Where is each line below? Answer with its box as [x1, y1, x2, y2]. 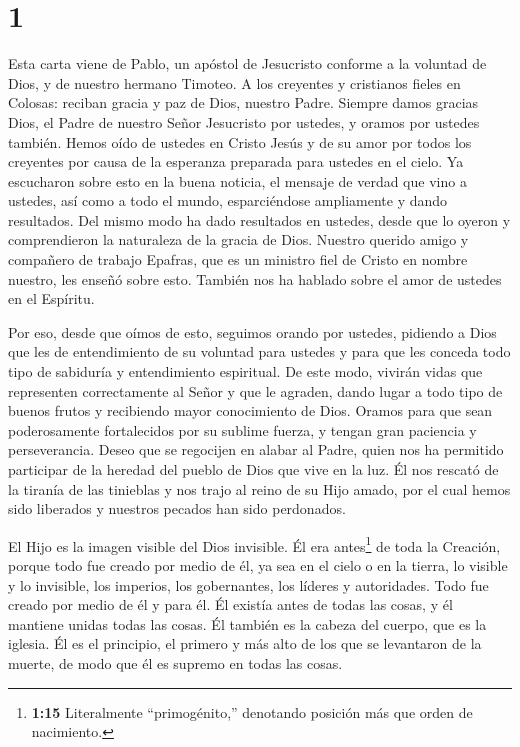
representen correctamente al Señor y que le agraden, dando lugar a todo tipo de [8, 380, 503, 401]
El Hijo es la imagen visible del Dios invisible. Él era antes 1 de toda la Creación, [8, 532, 501, 556]
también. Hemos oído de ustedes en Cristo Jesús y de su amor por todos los [8, 131, 472, 152]
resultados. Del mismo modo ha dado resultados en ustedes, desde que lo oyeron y [8, 209, 511, 230]
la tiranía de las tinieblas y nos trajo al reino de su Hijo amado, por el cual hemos [8, 478, 511, 499]
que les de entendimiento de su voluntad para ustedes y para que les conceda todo [8, 341, 511, 362]
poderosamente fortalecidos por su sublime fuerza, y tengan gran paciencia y [8, 419, 477, 440]
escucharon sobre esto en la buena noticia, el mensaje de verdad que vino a [8, 170, 467, 191]
